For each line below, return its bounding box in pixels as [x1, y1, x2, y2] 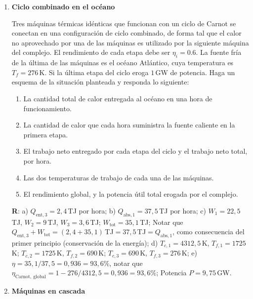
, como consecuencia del [172, 226, 245, 237]
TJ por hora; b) [68, 205, 116, 215]
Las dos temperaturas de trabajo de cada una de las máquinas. [23, 172, 214, 182]
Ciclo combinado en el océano [11, 1, 115, 11]
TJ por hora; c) [159, 205, 206, 215]
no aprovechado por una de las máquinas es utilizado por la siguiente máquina [11, 37, 249, 47]
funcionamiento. [23, 103, 72, 113]
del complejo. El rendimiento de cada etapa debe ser [11, 47, 170, 57]
